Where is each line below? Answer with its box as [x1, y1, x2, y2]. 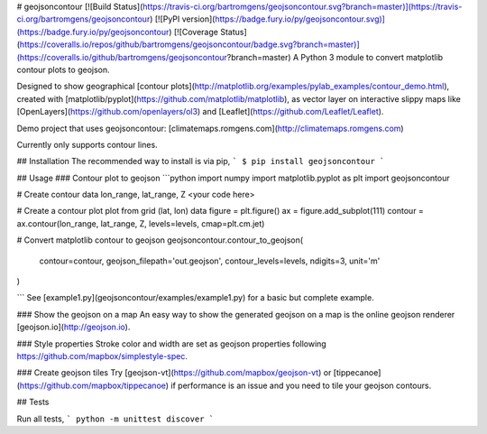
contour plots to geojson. [16, 64, 110, 75]
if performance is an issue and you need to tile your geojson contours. [170, 380, 432, 391]
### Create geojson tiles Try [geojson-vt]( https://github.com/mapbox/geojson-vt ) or [16, 367, 332, 378]
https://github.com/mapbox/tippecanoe [19, 380, 167, 391]
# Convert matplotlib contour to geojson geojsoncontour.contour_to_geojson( [16, 235, 304, 245]
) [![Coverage [168, 26, 218, 37]
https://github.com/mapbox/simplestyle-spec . [16, 350, 188, 361]
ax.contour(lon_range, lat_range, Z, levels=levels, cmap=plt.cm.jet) [16, 217, 265, 229]
